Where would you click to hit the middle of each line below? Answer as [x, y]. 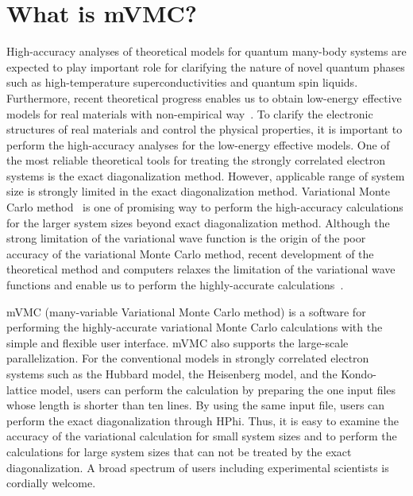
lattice [22, 389]
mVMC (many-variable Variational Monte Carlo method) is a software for [186, 311]
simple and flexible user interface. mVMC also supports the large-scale [178, 342]
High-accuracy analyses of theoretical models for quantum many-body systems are [206, 51]
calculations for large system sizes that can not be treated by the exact [179, 451]
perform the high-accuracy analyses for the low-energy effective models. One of [198, 144]
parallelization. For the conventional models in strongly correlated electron [188, 358]
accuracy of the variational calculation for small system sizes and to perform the [202, 436]
